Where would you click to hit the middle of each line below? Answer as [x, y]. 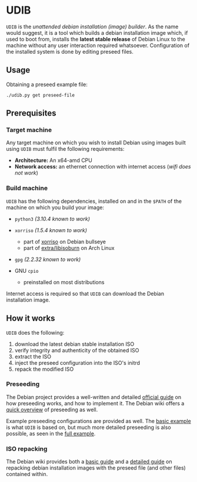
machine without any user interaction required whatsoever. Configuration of [98, 45]
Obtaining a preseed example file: [47, 84]
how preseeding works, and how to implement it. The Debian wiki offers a [95, 403]
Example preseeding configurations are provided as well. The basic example [98, 421]
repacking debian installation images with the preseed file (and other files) [96, 468]
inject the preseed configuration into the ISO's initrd [77, 362]
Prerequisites [31, 113]
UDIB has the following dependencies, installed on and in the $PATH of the [94, 201]
